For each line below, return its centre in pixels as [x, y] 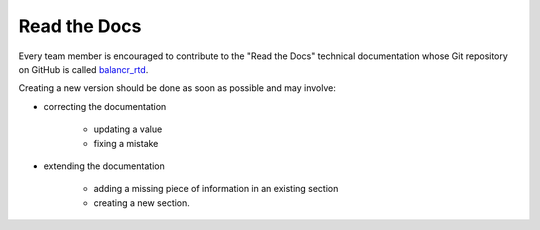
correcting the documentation [105, 106]
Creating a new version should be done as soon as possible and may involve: [177, 88]
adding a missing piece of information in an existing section [216, 189]
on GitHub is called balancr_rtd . [83, 69]
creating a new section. [141, 202]
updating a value [128, 129]
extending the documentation [104, 166]
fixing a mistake [126, 143]
